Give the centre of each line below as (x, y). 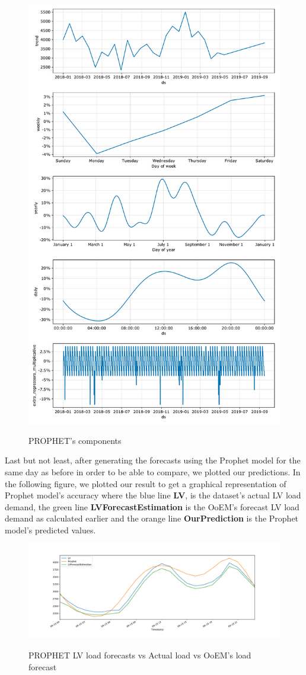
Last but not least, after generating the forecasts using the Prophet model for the (153, 460)
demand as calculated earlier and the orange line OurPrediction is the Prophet (152, 518)
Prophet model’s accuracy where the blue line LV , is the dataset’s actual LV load (153, 495)
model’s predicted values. (50, 530)
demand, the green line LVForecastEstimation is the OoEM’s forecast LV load (152, 506)
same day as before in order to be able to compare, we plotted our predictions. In (153, 471)
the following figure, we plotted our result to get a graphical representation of (146, 483)
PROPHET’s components (75, 440)
